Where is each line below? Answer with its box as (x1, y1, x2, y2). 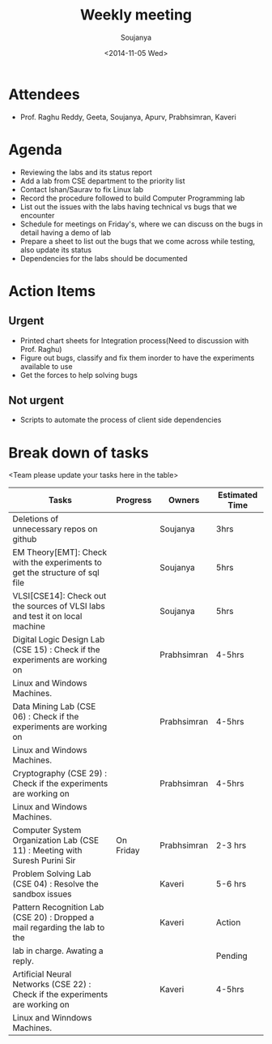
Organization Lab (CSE (12, 835, 100, 846)
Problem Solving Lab (12, 868, 91, 879)
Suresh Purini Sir (12, 855, 76, 866)
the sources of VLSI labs (12, 600, 105, 612)
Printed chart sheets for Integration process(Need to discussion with (19, 335, 249, 346)
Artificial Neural (12, 969, 72, 980)
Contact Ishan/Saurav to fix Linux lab (19, 184, 144, 194)
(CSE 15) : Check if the (12, 644, 100, 655)
